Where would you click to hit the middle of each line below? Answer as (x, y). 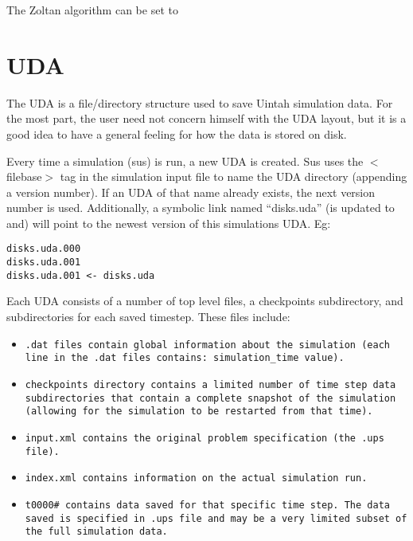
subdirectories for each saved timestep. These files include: (148, 317)
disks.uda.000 (44, 249)
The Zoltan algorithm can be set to (92, 10)
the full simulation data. (96, 532)
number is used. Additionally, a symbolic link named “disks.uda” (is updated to (201, 208)
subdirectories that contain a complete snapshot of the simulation (210, 398)
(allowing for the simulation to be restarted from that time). (199, 412)
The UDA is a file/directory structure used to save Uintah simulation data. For (200, 102)
